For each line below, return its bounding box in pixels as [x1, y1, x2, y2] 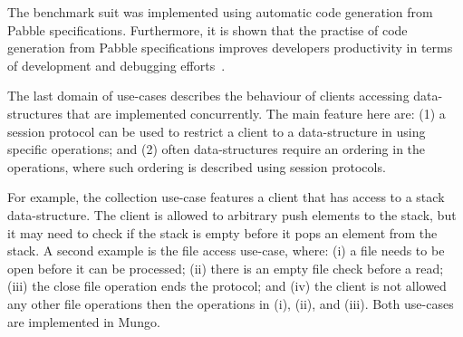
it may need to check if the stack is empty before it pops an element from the [7, 223, 438, 242]
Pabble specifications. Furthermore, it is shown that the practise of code [7, 20, 408, 39]
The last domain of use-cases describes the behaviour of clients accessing [7, 86, 410, 105]
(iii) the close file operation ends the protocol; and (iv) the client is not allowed [7, 276, 447, 295]
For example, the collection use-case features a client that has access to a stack [7, 188, 445, 207]
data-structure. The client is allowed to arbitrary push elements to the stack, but [7, 205, 457, 224]
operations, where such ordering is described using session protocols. [7, 157, 386, 176]
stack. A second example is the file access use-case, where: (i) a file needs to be [7, 241, 445, 260]
